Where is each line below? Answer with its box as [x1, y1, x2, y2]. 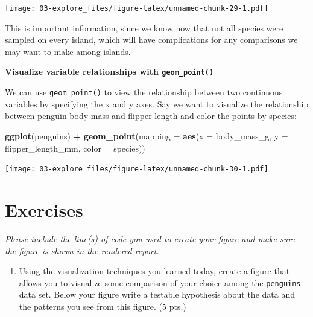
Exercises [5, 197, 83, 222]
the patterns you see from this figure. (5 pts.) [19, 299, 186, 312]
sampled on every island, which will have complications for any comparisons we [5, 33, 298, 46]
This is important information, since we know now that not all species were [5, 21, 283, 34]
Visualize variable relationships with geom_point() [5, 65, 214, 78]
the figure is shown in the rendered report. [5, 244, 159, 257]
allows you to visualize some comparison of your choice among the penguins [19, 276, 301, 289]
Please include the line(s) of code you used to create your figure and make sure [5, 232, 295, 245]
